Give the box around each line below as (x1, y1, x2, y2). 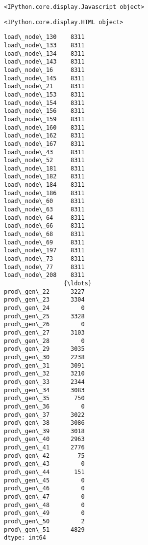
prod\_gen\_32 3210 (4, 370, 85, 377)
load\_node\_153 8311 (4, 91, 85, 98)
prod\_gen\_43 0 (4, 460, 85, 468)
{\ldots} (63, 280, 92, 287)
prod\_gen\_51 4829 (4, 526, 85, 533)
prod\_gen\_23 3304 (4, 296, 85, 304)
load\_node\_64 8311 (4, 214, 85, 221)
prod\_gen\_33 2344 (4, 378, 85, 385)
